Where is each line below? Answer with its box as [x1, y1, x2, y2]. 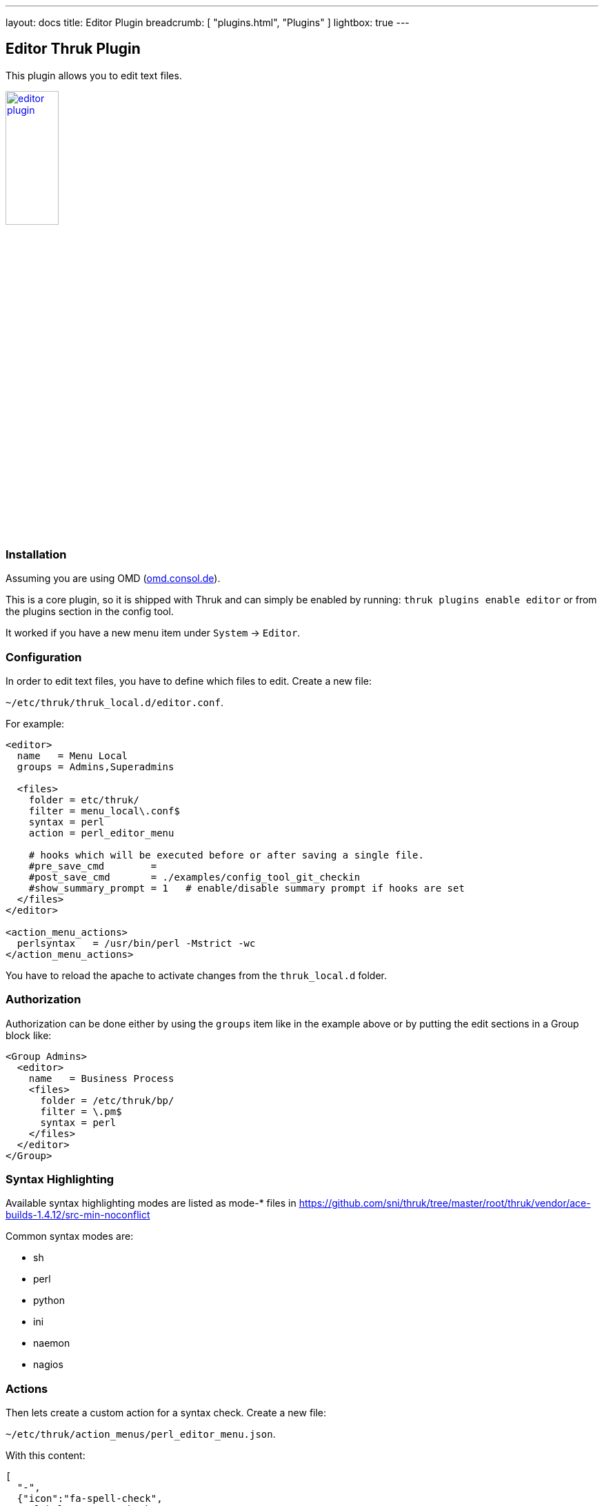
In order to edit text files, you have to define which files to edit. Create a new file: [6, 674, 372, 687]
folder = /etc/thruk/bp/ [40, 1094, 174, 1106]
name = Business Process [28, 1072, 174, 1084]
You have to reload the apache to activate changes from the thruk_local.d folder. [6, 969, 387, 981]
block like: [6, 1029, 52, 1041]
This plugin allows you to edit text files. [6, 69, 182, 81]
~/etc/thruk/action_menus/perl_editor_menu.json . [6, 1428, 276, 1440]
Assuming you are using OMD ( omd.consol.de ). [6, 572, 221, 585]
